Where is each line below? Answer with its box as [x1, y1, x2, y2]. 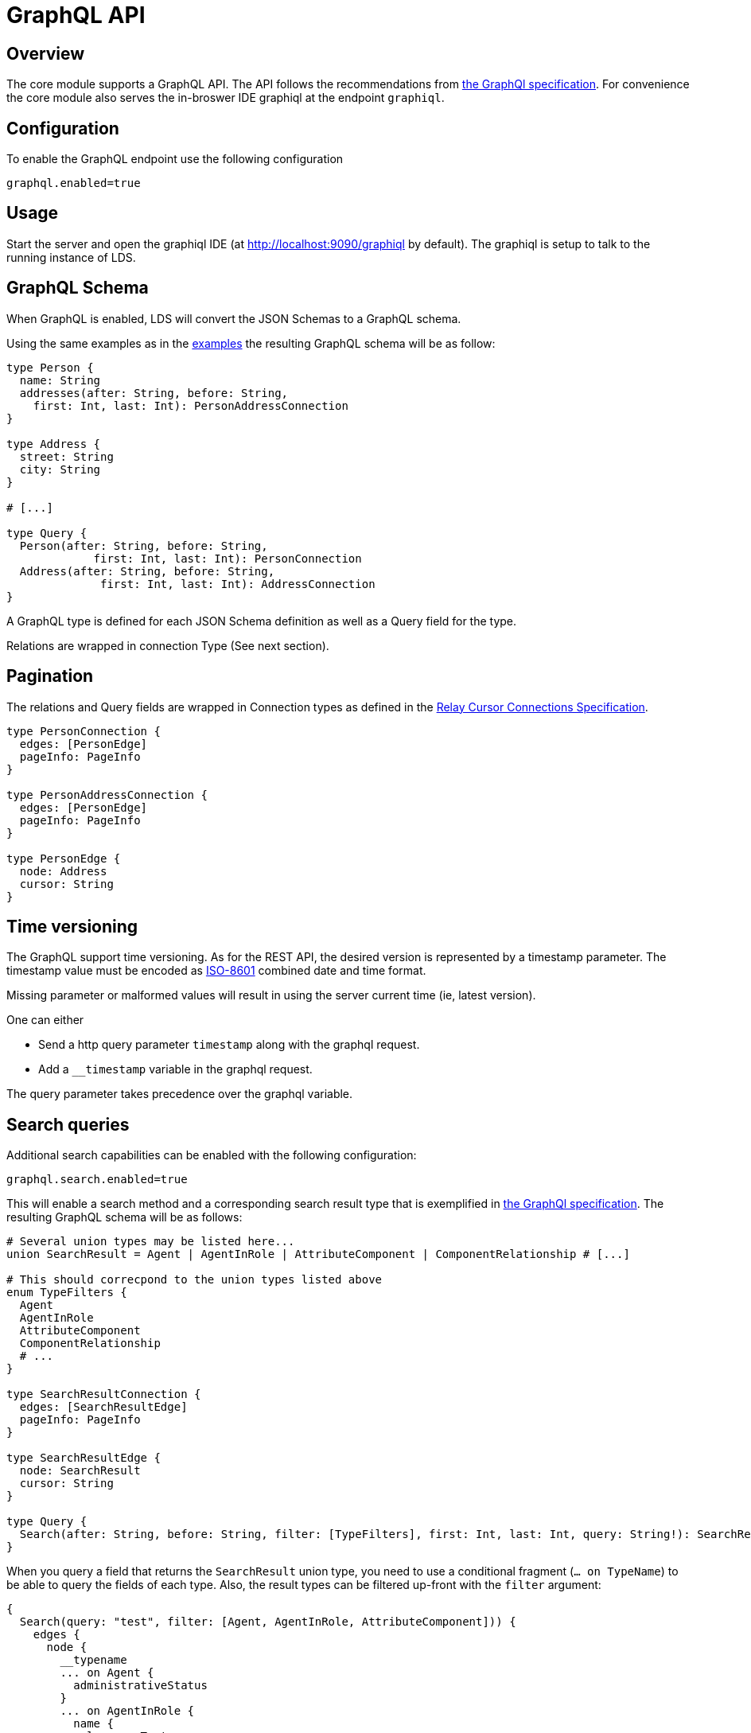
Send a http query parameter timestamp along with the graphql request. [38, 1038, 420, 1052]
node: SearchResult [19, 1464, 141, 1478]
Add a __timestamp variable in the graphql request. [38, 1062, 313, 1077]
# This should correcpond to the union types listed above [6, 1273, 383, 1287]
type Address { [6, 437, 101, 450]
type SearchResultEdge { [6, 1451, 161, 1465]
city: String [19, 462, 101, 476]
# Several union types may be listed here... [6, 1235, 295, 1248]
